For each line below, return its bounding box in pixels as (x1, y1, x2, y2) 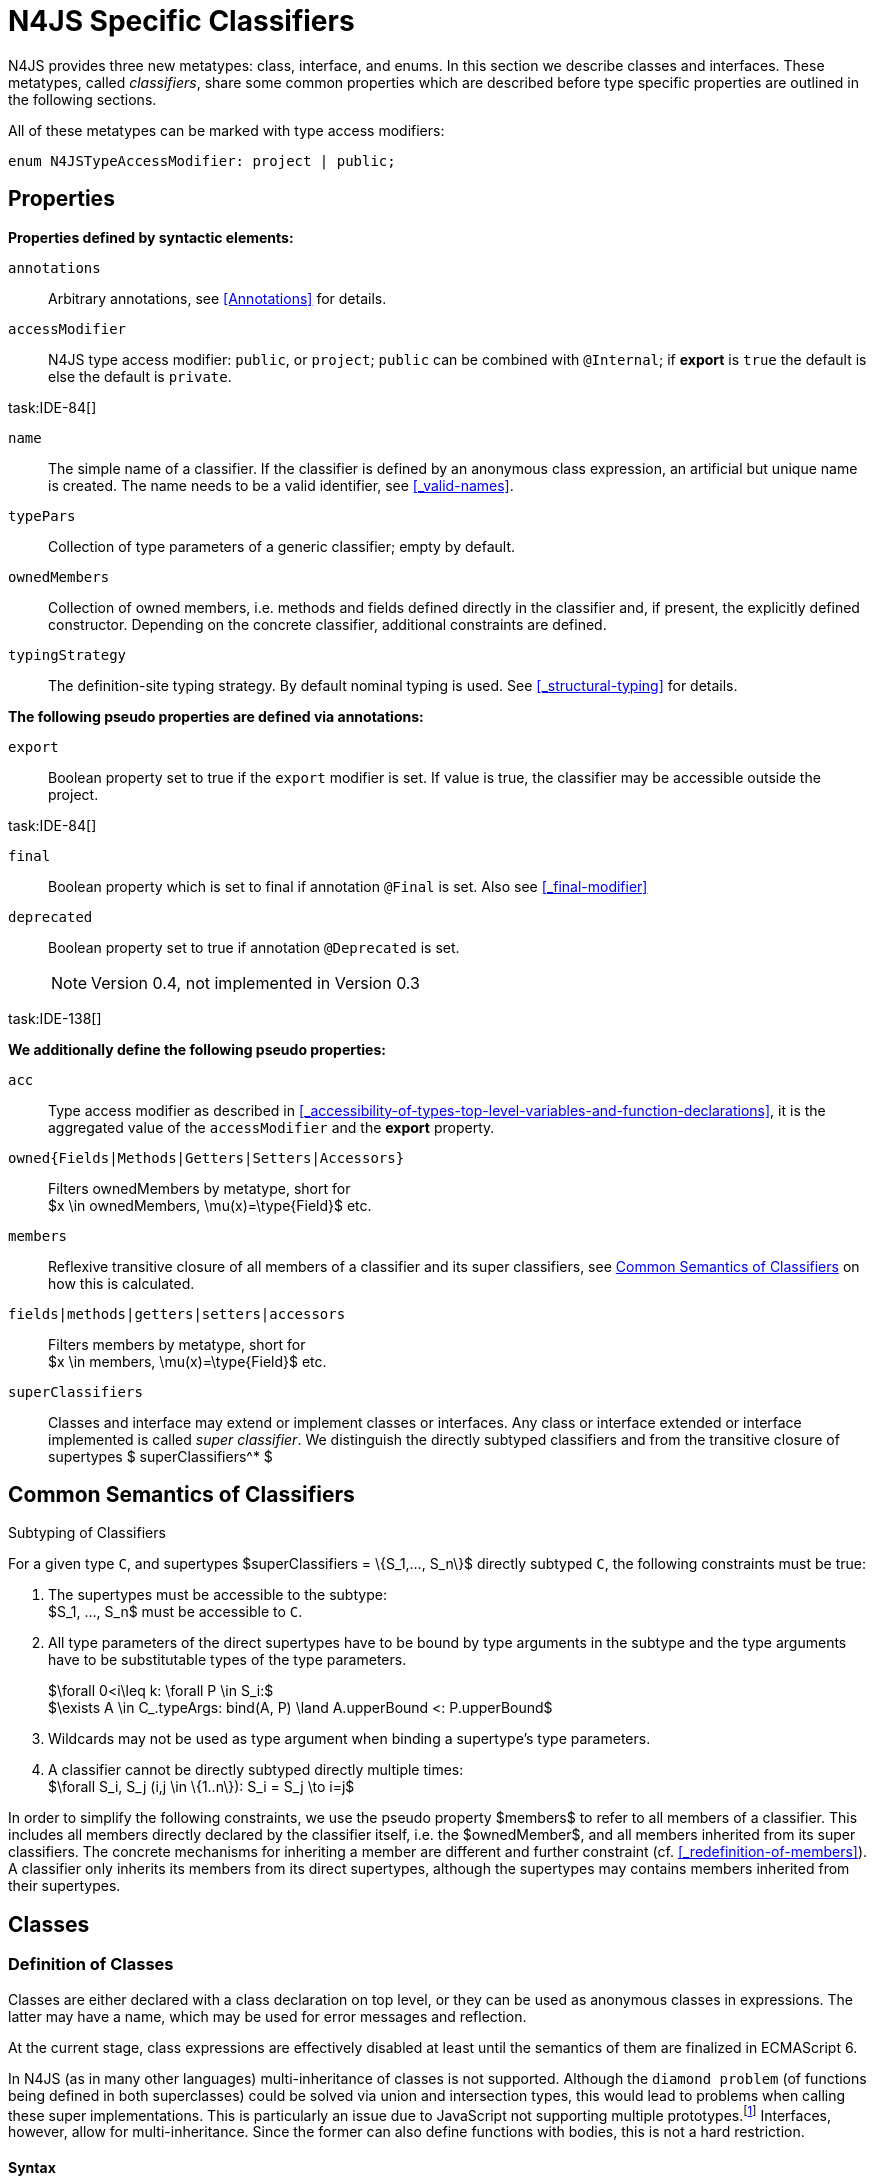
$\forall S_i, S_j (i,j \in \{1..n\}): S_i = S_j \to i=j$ (48, 1778, 355, 1796)
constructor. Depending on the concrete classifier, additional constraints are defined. (48, 615, 607, 633)
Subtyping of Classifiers (8, 1524, 166, 1542)
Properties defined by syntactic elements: (8, 228, 294, 246)
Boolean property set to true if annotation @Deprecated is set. (48, 938, 460, 956)
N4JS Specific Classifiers (8, 4, 355, 38)
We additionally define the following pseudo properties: (8, 1040, 386, 1058)
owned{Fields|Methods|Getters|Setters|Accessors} (8, 1149, 405, 1166)
